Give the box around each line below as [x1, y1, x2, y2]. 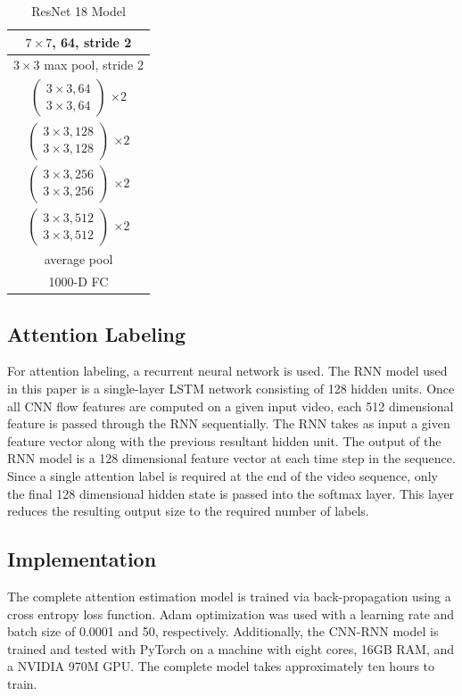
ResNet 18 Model [31, 2, 126, 20]
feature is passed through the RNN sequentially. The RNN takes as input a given [7, 414, 450, 433]
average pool [44, 250, 113, 269]
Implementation [7, 545, 157, 573]
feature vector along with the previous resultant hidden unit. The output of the [7, 431, 441, 450]
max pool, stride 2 [44, 55, 144, 74]
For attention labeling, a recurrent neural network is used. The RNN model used [7, 361, 448, 380]
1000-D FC [48, 272, 109, 291]
